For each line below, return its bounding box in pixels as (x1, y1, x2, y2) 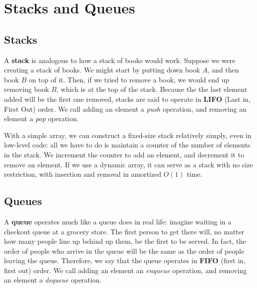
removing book (4, 84, 49, 94)
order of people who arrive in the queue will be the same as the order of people (4, 245, 245, 256)
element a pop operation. (4, 113, 79, 124)
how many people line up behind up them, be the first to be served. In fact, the (4, 236, 246, 246)
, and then (207, 65, 239, 75)
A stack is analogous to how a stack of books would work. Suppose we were (4, 55, 236, 65)
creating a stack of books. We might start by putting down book (4, 65, 200, 75)
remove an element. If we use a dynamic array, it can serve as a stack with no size (4, 159, 253, 169)
